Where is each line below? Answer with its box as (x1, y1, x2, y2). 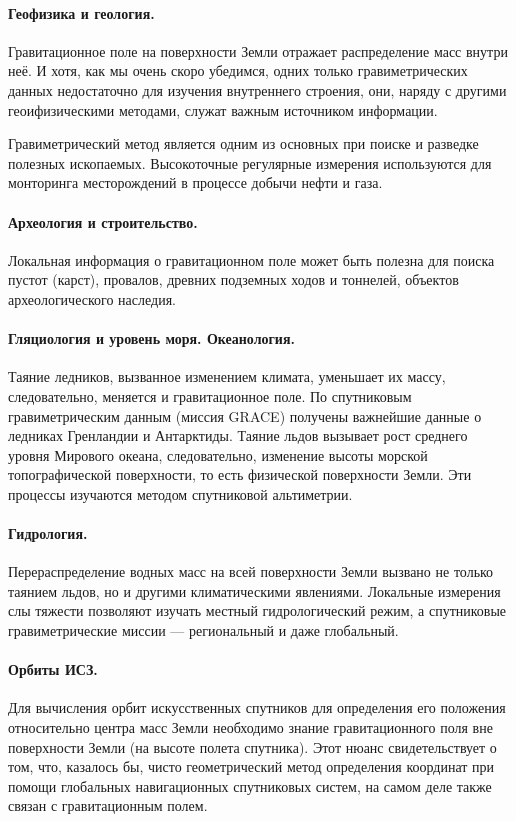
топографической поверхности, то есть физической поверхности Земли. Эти (8, 464, 472, 485)
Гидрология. (8, 523, 88, 544)
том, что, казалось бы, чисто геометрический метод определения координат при (8, 756, 495, 777)
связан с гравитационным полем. (8, 795, 208, 816)
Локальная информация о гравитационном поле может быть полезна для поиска (8, 249, 495, 270)
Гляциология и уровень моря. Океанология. (8, 328, 295, 349)
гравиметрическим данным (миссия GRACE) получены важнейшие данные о (8, 405, 482, 426)
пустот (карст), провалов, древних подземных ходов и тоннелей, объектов (8, 269, 459, 290)
